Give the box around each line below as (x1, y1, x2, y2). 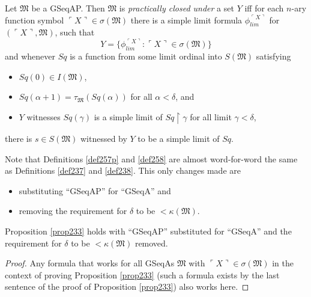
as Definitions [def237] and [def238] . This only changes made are (5, 164, 241, 177)
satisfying (256, 50, 291, 63)
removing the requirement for (19, 204, 127, 217)
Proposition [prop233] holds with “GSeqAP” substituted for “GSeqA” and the (5, 225, 292, 237)
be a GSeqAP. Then (31, 2, 105, 14)
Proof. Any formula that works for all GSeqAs (5, 257, 175, 269)
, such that (55, 26, 95, 38)
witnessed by (80, 132, 127, 145)
